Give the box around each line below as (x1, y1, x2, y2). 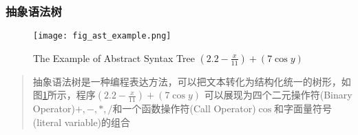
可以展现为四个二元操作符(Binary (204, 87, 352, 102)
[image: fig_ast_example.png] (33, 31, 171, 41)
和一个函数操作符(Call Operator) (112, 101, 256, 116)
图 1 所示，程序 (32, 87, 96, 102)
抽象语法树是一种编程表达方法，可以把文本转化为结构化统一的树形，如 (32, 74, 351, 88)
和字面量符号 (274, 101, 333, 116)
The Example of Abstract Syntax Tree (33, 50, 195, 65)
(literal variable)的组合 (32, 115, 131, 129)
